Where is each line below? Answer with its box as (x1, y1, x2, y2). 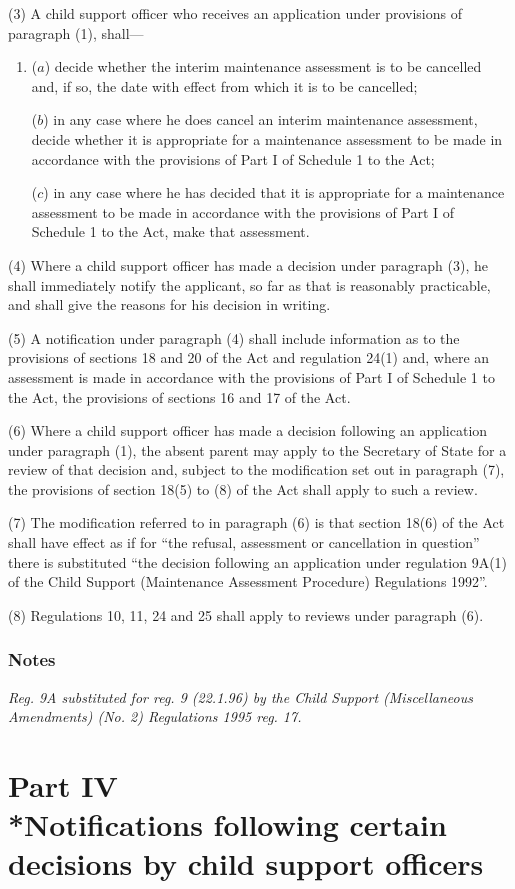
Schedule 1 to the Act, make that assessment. (31, 221, 310, 242)
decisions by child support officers (8, 843, 484, 884)
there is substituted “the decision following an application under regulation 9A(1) (8, 551, 508, 572)
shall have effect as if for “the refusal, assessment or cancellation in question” (8, 532, 480, 553)
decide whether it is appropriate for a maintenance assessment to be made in (31, 128, 503, 149)
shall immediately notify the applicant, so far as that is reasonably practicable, (8, 274, 491, 295)
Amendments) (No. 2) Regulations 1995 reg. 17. (8, 706, 302, 727)
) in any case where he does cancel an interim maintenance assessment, (43, 109, 478, 130)
